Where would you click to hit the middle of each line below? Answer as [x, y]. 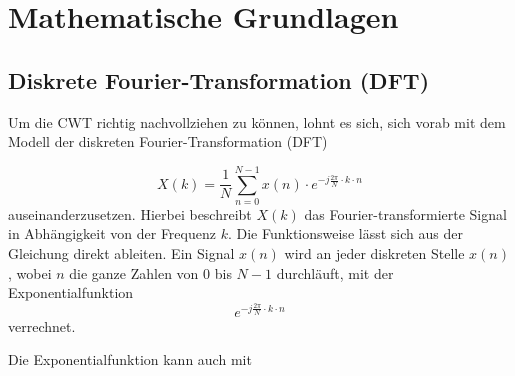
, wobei [30, 272]
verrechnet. [42, 325]
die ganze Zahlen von [134, 272]
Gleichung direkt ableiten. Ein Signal [121, 253]
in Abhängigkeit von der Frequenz [112, 233]
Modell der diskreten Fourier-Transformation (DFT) [168, 141]
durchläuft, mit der [335, 272]
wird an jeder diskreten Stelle [374, 253]
